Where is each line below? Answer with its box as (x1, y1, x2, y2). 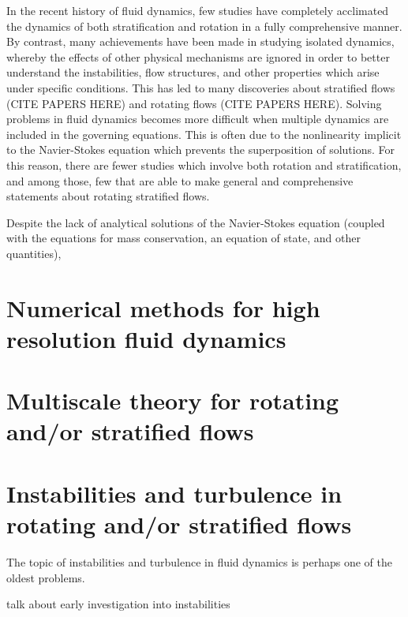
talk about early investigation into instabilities (6, 596, 230, 612)
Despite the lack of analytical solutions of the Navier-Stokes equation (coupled (6, 214, 385, 230)
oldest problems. (6, 569, 85, 585)
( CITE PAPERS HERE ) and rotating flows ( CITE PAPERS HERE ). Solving (6, 95, 382, 111)
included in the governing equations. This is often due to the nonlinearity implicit (6, 125, 402, 142)
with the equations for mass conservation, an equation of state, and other (6, 230, 361, 246)
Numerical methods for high (6, 291, 320, 323)
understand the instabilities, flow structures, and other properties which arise (6, 64, 380, 80)
